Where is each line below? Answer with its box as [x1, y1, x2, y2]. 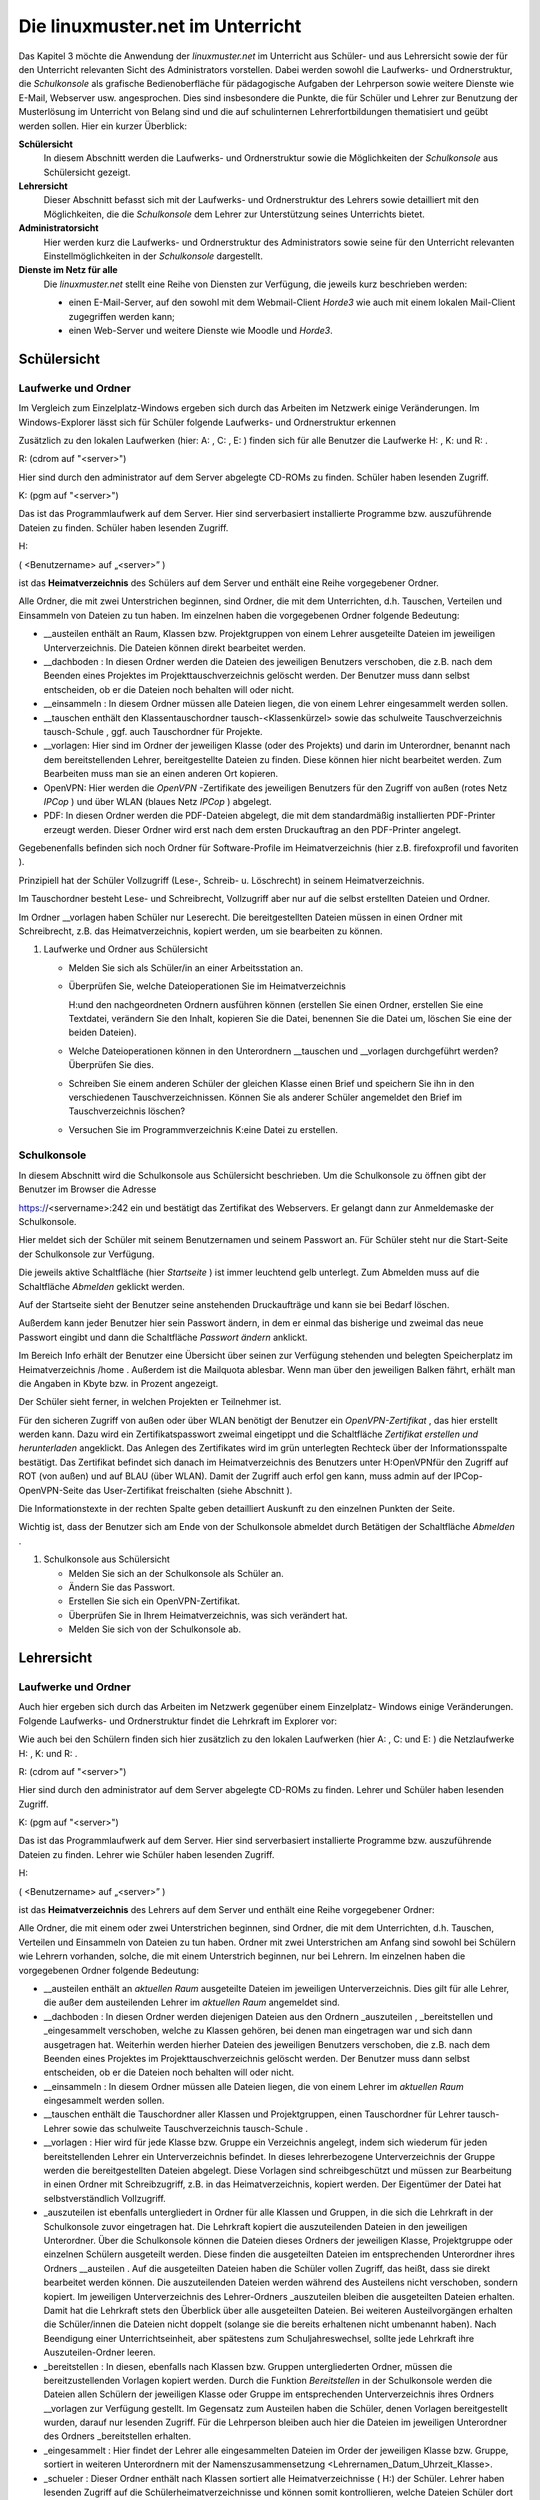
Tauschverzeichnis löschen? [68, 1105, 186, 1117]
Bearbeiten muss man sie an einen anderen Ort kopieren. [43, 768, 279, 780]
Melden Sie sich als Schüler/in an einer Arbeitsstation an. [68, 961, 304, 974]
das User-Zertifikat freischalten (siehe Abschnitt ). [85, 1484, 293, 1496]
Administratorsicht [18, 222, 99, 234]
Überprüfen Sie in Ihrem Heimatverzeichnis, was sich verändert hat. [68, 1609, 349, 1621]
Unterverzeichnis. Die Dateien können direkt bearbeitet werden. [43, 641, 307, 654]
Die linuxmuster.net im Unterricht [18, 15, 302, 37]
